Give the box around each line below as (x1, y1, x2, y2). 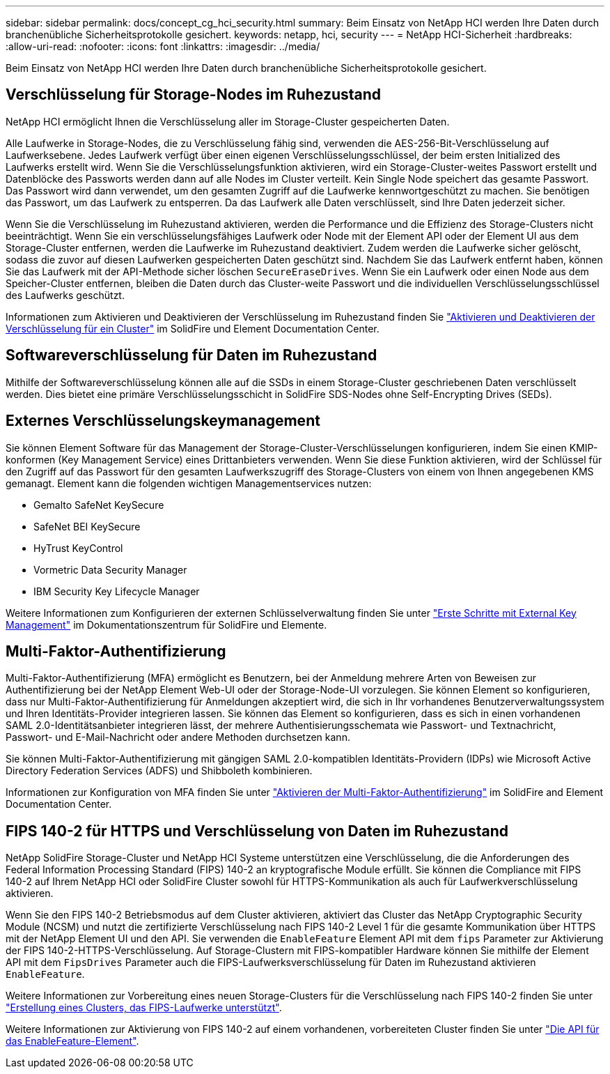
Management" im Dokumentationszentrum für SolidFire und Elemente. (6, 618, 327, 631)
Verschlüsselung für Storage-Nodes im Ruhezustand (6, 86, 382, 104)
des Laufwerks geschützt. (6, 289, 125, 301)
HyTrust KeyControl (33, 542, 123, 554)
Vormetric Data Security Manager (33, 563, 187, 576)
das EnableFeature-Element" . (6, 1035, 139, 1048)
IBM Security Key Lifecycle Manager (33, 585, 200, 597)
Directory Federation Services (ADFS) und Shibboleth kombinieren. (6, 765, 313, 777)
